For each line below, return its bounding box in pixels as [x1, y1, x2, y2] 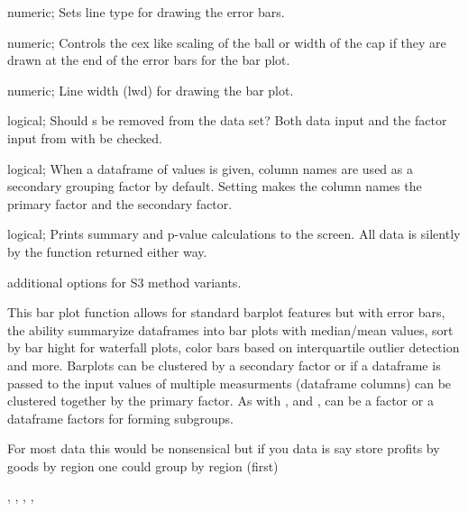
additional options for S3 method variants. [7, 272, 242, 291]
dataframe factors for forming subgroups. [7, 408, 234, 427]
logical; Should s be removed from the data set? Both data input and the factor [7, 111, 447, 130]
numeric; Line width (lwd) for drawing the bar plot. [7, 80, 294, 99]
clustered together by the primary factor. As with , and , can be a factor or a [7, 391, 434, 410]
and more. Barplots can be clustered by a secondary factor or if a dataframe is [7, 355, 441, 374]
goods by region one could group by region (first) [7, 456, 279, 475]
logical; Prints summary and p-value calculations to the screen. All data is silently [7, 224, 461, 243]
